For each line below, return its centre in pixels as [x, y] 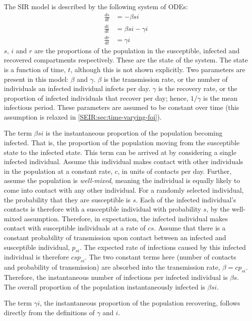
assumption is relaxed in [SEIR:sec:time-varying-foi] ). [83, 116]
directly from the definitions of [49, 312]
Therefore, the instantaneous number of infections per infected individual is [116, 277]
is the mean [220, 98]
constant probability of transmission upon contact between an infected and [115, 237]
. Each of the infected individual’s [186, 199]
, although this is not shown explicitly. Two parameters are [158, 69]
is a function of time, [35, 69]
